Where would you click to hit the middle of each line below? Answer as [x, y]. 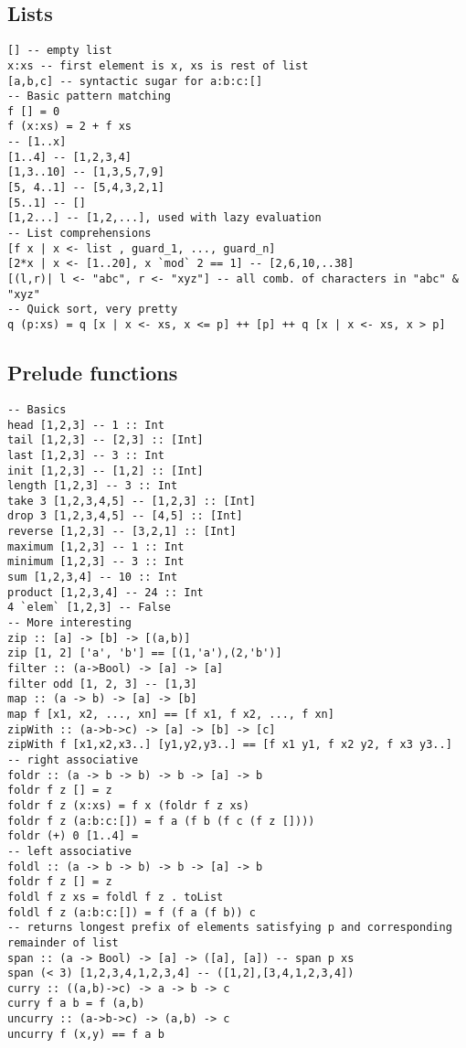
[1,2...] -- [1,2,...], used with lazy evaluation [164, 218]
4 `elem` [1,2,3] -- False [89, 608]
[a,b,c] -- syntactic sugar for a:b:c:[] [135, 81]
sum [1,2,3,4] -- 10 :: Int [93, 577]
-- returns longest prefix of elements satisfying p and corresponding [230, 928]
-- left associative [70, 851]
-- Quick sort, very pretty [93, 310]
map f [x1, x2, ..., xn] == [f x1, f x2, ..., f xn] [171, 714]
